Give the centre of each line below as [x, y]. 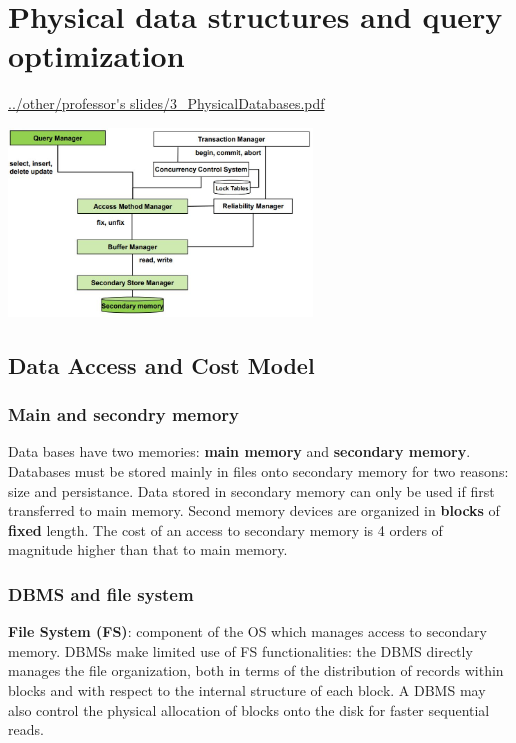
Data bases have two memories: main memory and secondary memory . [239, 451]
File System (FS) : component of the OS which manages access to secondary [247, 631]
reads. [26, 729]
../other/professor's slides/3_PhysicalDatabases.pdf [166, 103]
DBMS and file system [101, 593]
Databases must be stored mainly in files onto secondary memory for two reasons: [258, 471]
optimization [96, 55]
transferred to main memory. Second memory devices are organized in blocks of [254, 510]
